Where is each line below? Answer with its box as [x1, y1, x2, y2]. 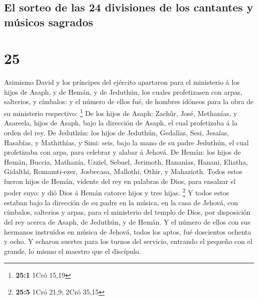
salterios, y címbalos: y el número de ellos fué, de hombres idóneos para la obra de [4, 96, 254, 107]
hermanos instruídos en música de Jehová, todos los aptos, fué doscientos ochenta [4, 226, 252, 237]
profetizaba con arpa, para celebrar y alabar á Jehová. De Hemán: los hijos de [4, 147, 241, 157]
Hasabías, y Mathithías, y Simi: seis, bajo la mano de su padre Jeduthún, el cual [4, 137, 249, 147]
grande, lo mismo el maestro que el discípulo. [4, 245, 141, 256]
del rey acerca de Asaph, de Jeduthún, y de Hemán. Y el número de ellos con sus [4, 216, 251, 227]
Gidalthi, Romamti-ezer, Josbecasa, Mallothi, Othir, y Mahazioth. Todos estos [4, 166, 243, 177]
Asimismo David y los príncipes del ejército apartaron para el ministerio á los [4, 77, 240, 87]
